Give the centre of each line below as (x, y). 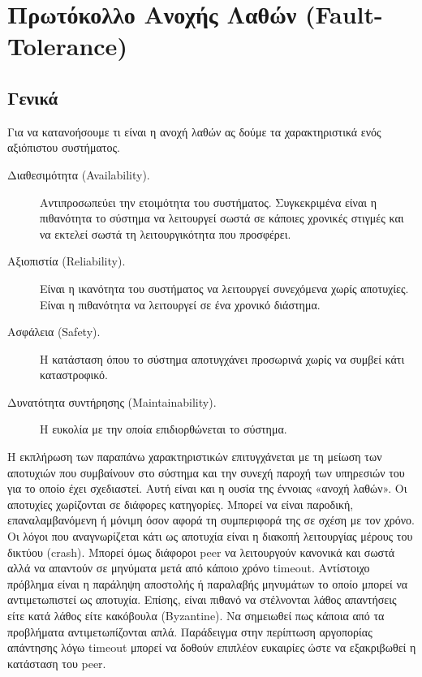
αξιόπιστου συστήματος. (64, 147)
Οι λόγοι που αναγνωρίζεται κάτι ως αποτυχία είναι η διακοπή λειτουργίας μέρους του (210, 536)
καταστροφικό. (74, 375)
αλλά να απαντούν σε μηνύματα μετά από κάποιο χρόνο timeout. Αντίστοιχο (189, 568)
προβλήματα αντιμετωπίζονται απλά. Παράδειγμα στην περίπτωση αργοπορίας (190, 631)
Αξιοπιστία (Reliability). (67, 261)
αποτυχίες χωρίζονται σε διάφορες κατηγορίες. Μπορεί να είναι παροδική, (181, 504)
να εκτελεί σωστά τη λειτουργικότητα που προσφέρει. (166, 233)
